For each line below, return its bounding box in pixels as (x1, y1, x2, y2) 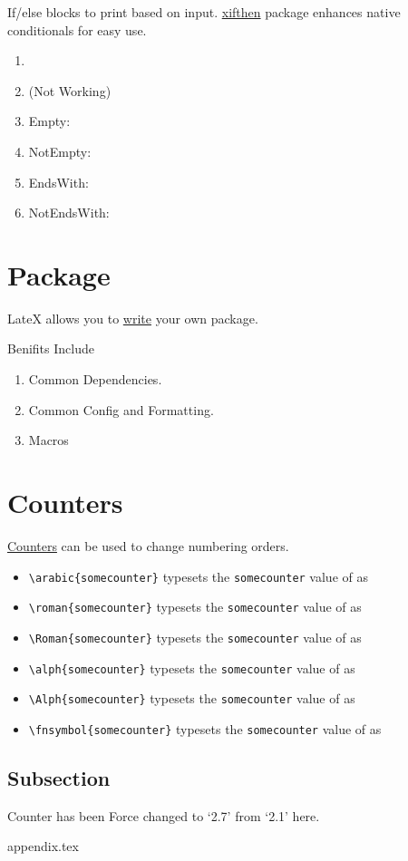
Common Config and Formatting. (28, 400, 214, 419)
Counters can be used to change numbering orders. (7, 536, 289, 555)
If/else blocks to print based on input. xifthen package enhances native (7, 3, 401, 21)
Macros (28, 430, 69, 450)
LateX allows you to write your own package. (7, 308, 258, 327)
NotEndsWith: (28, 203, 110, 222)
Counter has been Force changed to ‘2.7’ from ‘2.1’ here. (7, 806, 320, 825)
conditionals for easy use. (7, 20, 147, 39)
